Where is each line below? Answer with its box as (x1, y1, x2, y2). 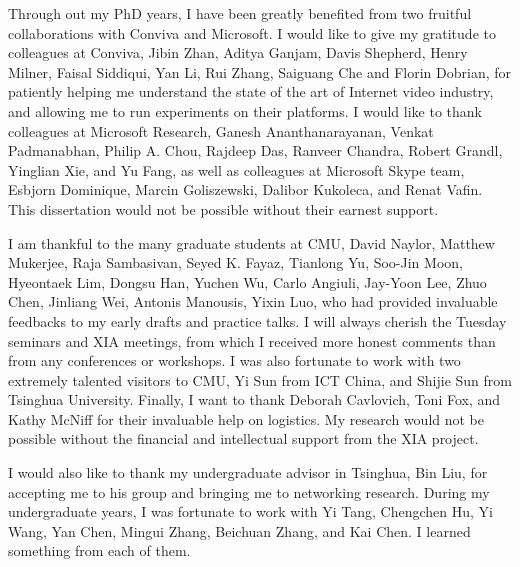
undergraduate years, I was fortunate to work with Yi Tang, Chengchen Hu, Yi (8, 501, 493, 522)
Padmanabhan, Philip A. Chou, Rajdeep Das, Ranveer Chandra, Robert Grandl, (8, 140, 503, 161)
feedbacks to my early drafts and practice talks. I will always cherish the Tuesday (8, 310, 507, 331)
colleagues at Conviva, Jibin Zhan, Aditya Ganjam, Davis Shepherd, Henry (8, 42, 468, 63)
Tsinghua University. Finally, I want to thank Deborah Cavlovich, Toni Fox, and (8, 389, 501, 410)
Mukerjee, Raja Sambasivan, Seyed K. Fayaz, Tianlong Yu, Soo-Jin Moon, (8, 252, 463, 273)
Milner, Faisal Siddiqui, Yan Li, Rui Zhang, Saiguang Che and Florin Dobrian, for (8, 61, 512, 82)
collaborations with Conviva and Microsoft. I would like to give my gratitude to (8, 22, 496, 43)
